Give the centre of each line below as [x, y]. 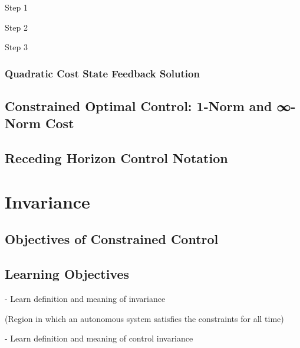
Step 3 [16, 47]
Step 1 [16, 7]
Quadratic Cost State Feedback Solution [102, 73]
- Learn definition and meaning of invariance [85, 298]
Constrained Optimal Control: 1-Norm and [139, 106]
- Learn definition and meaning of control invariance [99, 338]
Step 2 [16, 27]
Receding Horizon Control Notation [116, 158]
